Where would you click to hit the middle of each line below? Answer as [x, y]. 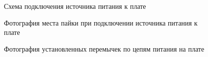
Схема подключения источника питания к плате [75, 6]
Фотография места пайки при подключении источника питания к [101, 22]
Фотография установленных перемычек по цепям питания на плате [104, 48]
